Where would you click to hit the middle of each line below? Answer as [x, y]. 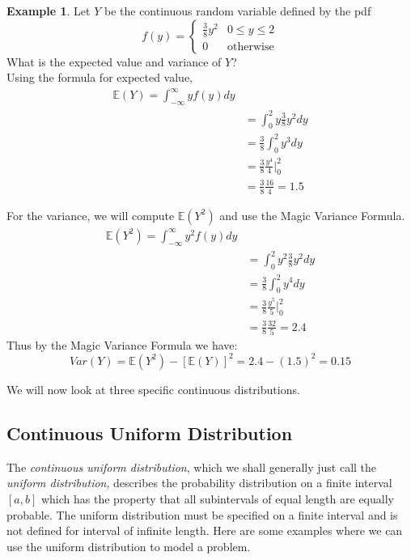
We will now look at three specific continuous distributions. [153, 389]
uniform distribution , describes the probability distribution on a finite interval [199, 483]
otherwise [250, 47]
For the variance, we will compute [91, 215]
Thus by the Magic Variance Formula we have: [122, 344]
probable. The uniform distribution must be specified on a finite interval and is [202, 514]
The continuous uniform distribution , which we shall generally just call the [192, 467]
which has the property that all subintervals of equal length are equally [217, 498]
